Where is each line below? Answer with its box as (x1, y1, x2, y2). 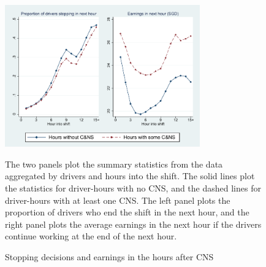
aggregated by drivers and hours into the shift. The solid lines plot (5, 169, 255, 182)
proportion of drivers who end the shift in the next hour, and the (5, 206, 249, 219)
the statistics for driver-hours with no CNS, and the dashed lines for (5, 182, 261, 195)
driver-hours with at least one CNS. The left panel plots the (5, 193, 230, 206)
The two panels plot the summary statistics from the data (5, 157, 223, 170)
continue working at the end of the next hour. (5, 230, 177, 242)
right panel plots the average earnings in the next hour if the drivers (5, 217, 262, 230)
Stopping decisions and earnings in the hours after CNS (5, 250, 214, 263)
